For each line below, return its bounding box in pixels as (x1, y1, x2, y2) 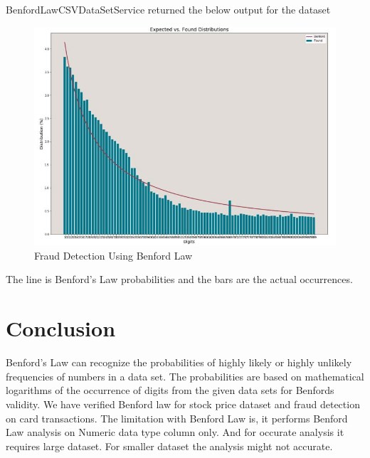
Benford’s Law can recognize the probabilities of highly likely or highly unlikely (6, 355, 352, 370)
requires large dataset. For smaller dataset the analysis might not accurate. (6, 438, 333, 453)
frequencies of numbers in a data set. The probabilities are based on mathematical (6, 368, 364, 383)
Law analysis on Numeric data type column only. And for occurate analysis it (6, 425, 344, 440)
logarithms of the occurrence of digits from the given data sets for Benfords (6, 383, 334, 398)
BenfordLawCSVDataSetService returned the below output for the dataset (6, 2, 331, 16)
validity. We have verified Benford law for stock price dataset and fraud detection (6, 396, 360, 411)
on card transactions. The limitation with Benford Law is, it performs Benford (6, 410, 348, 425)
